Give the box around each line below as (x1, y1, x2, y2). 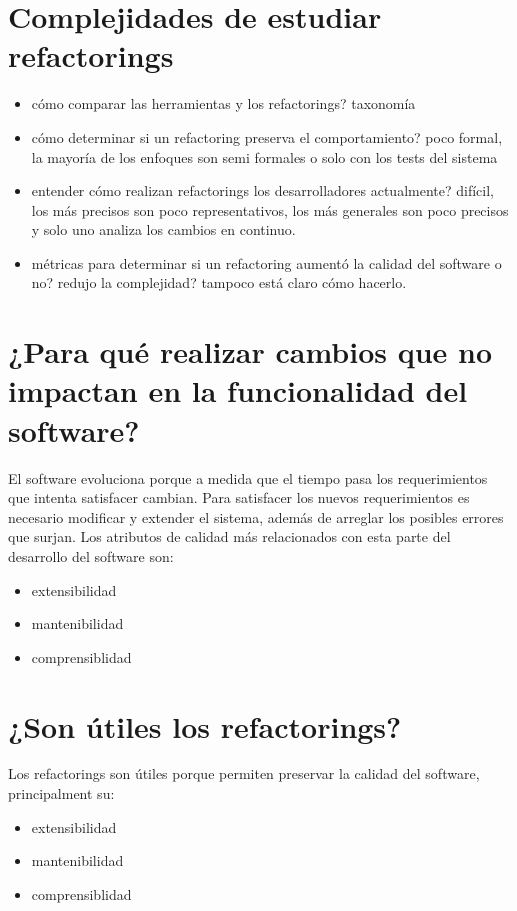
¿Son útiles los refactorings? (8, 705, 402, 746)
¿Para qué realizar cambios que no (8, 331, 493, 372)
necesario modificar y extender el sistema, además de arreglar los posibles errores (8, 506, 504, 527)
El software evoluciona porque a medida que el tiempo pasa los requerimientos (8, 467, 488, 488)
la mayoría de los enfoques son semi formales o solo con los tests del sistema (31, 146, 498, 167)
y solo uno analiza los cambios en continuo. (31, 219, 296, 240)
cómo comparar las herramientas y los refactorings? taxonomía (31, 93, 416, 114)
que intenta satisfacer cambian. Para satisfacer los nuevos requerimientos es (8, 487, 470, 508)
